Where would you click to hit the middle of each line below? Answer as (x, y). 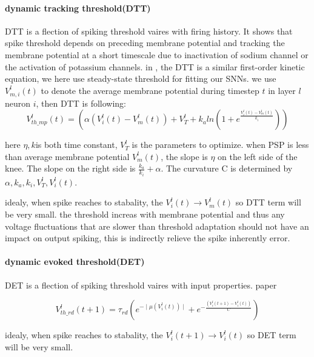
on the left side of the (258, 156)
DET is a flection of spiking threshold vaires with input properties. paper (141, 285)
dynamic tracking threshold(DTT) (78, 8)
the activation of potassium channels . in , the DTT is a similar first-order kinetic (155, 66)
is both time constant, (76, 145)
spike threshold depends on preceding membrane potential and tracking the (145, 43)
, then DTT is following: (81, 103)
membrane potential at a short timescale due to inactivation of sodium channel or (157, 54)
